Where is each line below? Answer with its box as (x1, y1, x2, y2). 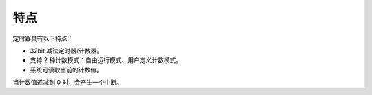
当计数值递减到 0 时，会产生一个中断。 (12, 79, 123, 87)
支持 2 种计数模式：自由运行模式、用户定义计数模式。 (30, 56, 183, 64)
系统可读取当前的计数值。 (30, 66, 103, 74)
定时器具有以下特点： (12, 34, 74, 42)
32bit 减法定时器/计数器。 (30, 46, 103, 55)
